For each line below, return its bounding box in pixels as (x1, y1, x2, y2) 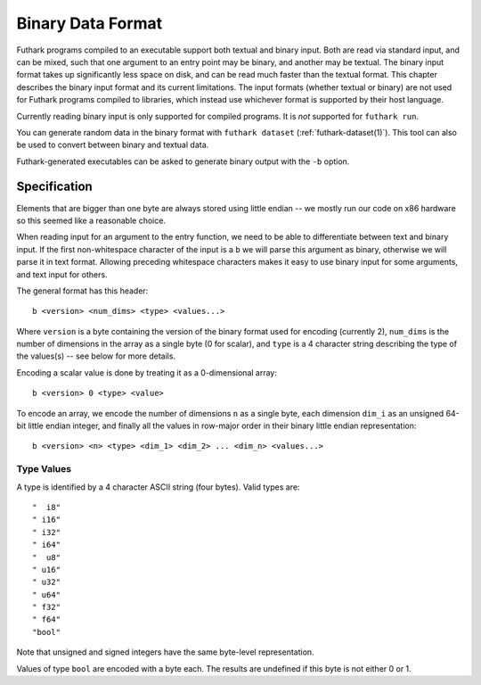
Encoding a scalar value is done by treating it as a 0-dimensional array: (16, 367, 278, 378)
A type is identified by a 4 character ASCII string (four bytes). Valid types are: (16, 482, 300, 492)
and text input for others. (16, 268, 108, 280)
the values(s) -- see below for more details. (16, 351, 176, 361)
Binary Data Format (16, 13, 163, 33)
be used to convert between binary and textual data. (16, 139, 209, 151)
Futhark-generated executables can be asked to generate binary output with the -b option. (16, 156, 350, 167)
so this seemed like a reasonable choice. (16, 215, 167, 226)
